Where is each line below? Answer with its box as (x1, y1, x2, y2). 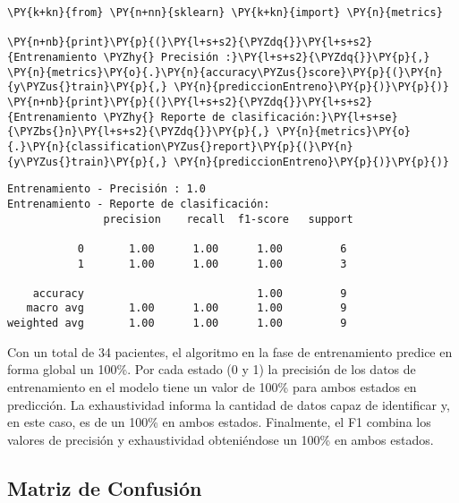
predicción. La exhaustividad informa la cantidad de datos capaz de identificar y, (7, 395, 450, 413)
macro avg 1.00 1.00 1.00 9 (26, 302, 347, 315)
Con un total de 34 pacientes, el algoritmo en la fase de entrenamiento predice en (7, 342, 453, 361)
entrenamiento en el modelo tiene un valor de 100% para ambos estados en (7, 377, 417, 396)
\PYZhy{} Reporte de (103, 110, 225, 124)
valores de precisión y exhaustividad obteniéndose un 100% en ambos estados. (7, 430, 434, 448)
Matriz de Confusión (7, 473, 202, 501)
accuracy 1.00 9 (32, 286, 347, 300)
